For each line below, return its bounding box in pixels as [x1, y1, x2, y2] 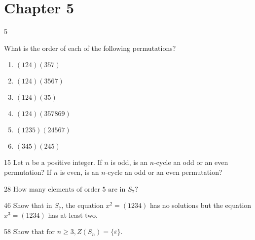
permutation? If [4, 166, 52, 177]
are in [108, 186, 126, 193]
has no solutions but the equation [149, 200, 252, 210]
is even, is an [60, 166, 99, 177]
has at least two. [48, 209, 98, 220]
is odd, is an [110, 157, 148, 167]
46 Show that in [4, 200, 52, 210]
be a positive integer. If [32, 157, 102, 167]
